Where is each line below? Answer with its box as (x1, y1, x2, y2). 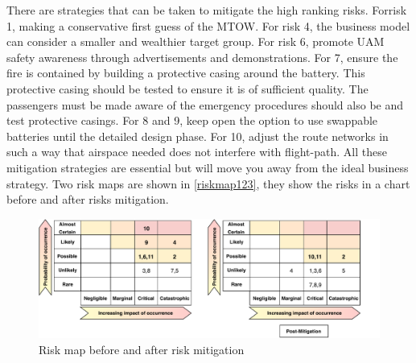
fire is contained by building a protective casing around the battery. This (6, 64, 365, 81)
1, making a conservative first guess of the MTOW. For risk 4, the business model (6, 17, 410, 34)
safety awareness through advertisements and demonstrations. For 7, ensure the (6, 48, 398, 65)
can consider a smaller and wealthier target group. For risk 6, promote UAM (6, 33, 385, 50)
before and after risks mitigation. (6, 191, 169, 208)
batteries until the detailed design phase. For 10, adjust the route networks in (6, 127, 389, 144)
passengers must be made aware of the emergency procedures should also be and (6, 96, 404, 113)
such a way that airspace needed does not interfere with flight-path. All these (6, 143, 387, 160)
